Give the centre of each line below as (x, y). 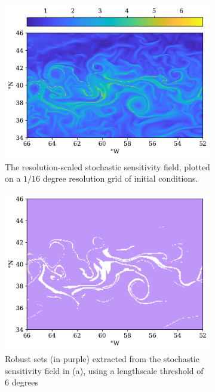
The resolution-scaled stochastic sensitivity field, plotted (107, 166)
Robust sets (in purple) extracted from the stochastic (102, 358)
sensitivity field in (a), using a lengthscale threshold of (104, 370)
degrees (25, 382)
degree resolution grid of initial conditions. (120, 178)
